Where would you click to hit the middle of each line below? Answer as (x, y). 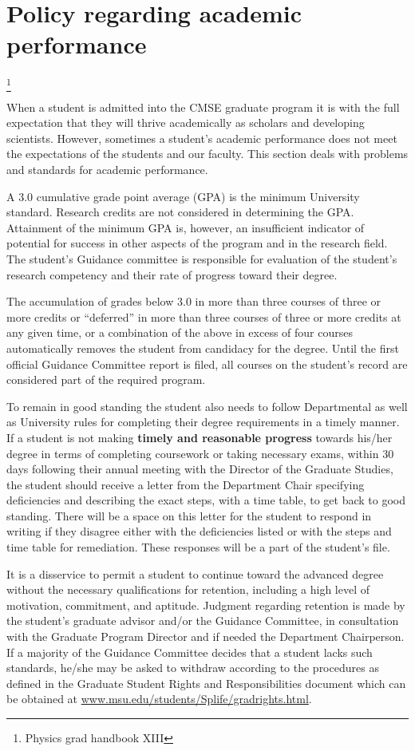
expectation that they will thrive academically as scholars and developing (186, 123)
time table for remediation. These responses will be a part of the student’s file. (198, 547)
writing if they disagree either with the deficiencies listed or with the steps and (199, 531)
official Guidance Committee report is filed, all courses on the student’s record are (207, 364)
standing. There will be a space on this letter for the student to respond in (189, 515)
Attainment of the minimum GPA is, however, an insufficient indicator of (186, 227)
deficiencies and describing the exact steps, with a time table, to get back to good (206, 500)
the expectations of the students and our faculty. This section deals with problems (207, 154)
